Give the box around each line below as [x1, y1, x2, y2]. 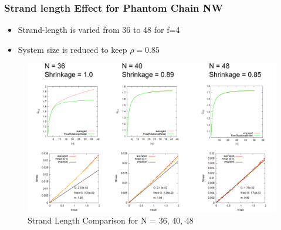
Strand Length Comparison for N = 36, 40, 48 [28, 214, 194, 226]
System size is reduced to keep [18, 43, 127, 55]
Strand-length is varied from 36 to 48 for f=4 [18, 23, 180, 36]
